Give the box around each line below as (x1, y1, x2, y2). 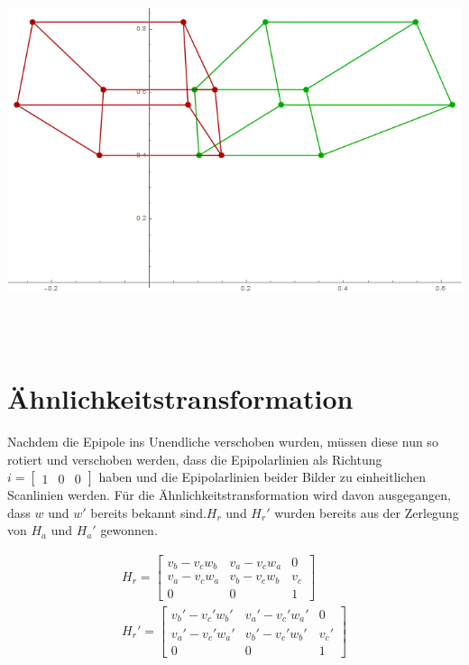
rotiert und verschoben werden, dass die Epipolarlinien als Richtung (7, 449, 382, 468)
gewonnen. (100, 521, 158, 540)
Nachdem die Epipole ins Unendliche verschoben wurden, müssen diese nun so (7, 431, 438, 450)
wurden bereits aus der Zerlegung (274, 503, 459, 522)
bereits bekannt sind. (90, 503, 207, 522)
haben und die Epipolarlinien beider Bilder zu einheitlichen (98, 467, 427, 486)
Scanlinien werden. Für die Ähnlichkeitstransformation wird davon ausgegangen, (7, 485, 451, 504)
